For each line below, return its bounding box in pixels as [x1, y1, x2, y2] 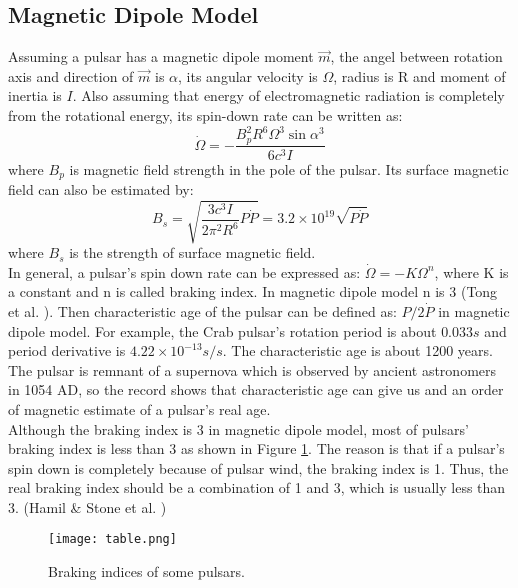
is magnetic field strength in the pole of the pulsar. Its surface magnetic [69, 158, 509, 179]
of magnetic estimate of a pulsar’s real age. [8, 398, 271, 419]
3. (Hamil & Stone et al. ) [8, 496, 167, 517]
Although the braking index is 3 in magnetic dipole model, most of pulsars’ [8, 418, 469, 439]
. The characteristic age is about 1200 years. [222, 340, 493, 361]
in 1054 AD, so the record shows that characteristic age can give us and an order [8, 379, 504, 400]
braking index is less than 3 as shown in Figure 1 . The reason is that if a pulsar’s [8, 438, 505, 459]
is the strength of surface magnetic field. [69, 242, 316, 263]
